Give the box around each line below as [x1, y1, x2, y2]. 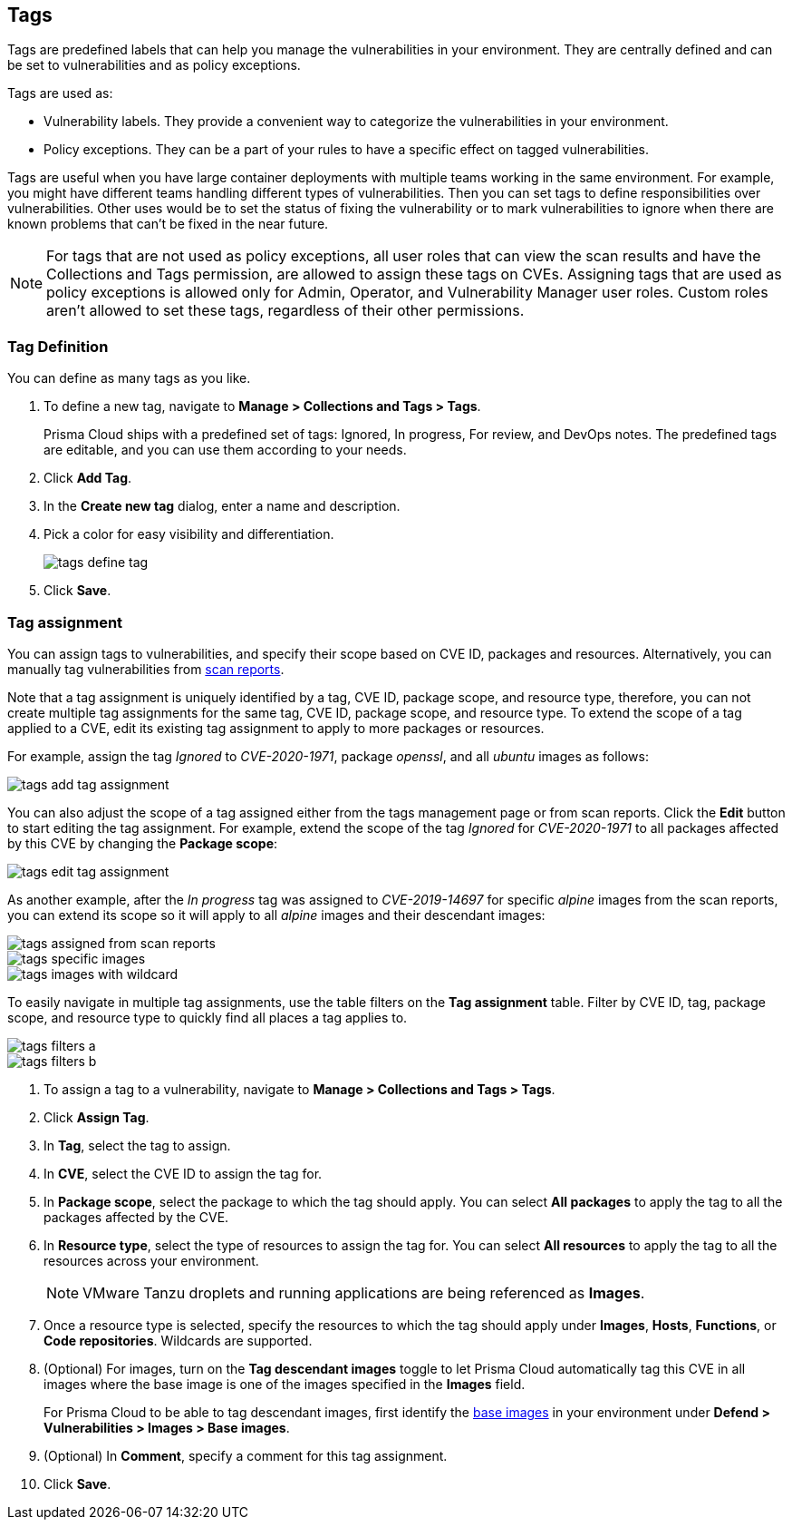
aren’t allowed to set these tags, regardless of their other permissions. [46, 301, 525, 320]
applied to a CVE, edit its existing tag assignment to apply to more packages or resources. [7, 719, 545, 736]
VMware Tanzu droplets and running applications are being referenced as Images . [82, 1283, 645, 1302]
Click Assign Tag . [43, 1109, 150, 1125]
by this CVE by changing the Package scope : [7, 835, 278, 851]
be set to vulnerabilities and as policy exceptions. [7, 57, 301, 73]
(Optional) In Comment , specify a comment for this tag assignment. [43, 1447, 448, 1463]
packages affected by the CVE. [43, 1209, 229, 1225]
